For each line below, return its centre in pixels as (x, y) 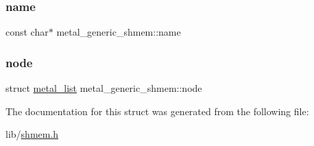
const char (27, 32)
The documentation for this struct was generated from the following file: (157, 111)
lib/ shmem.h (32, 134)
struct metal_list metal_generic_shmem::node (104, 88)
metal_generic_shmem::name (119, 32)
